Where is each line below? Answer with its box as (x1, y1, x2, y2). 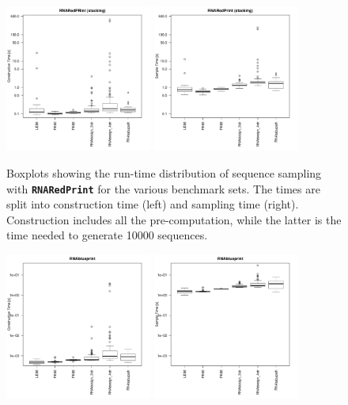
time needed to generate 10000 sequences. (6, 227, 208, 243)
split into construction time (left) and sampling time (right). (6, 196, 299, 212)
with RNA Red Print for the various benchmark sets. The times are (6, 180, 320, 197)
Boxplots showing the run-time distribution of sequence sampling (6, 164, 322, 181)
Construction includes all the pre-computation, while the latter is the (6, 211, 342, 227)
